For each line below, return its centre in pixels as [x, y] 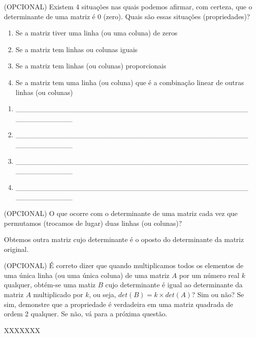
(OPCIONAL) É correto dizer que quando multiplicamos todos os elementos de [124, 265]
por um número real [209, 275]
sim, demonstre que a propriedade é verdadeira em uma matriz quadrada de [119, 304]
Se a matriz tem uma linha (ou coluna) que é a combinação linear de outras [130, 82]
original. [16, 249]
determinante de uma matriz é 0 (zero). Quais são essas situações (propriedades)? [127, 16]
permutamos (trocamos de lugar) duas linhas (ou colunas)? [93, 223]
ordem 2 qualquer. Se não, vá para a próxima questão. [86, 314]
